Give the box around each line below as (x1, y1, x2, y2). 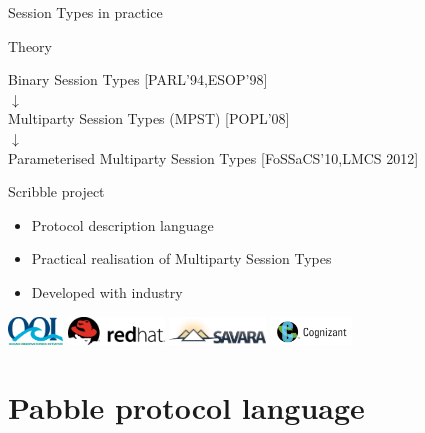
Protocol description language (31, 214, 214, 235)
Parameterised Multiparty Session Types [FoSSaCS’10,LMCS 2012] (8, 147, 419, 168)
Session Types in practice (8, 2, 163, 22)
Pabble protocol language (8, 387, 365, 428)
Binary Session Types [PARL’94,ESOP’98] (8, 69, 268, 90)
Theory (8, 35, 52, 56)
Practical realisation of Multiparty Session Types (31, 248, 332, 269)
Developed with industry (31, 281, 183, 302)
